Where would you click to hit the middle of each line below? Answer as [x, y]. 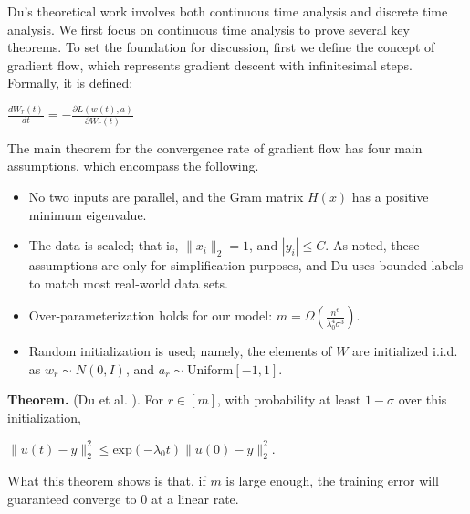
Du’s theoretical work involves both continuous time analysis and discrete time [228, 11]
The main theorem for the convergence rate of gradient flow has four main [215, 147]
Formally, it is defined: [70, 83]
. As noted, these [372, 245]
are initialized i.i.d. [405, 351]
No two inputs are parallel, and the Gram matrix [166, 196]
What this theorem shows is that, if [107, 481]
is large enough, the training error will [332, 481]
